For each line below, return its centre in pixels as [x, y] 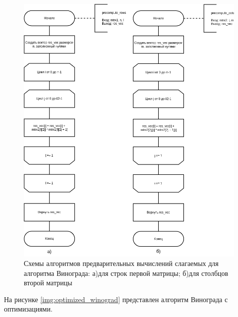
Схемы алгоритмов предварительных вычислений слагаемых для [121, 263]
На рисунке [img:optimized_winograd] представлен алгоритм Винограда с [116, 299]
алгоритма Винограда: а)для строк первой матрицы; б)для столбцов [126, 273]
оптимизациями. [28, 309]
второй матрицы [48, 283]
